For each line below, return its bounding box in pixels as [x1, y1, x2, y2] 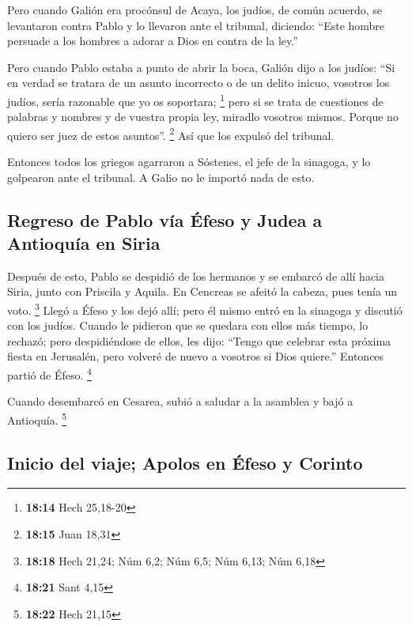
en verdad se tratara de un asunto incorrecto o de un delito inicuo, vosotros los [7, 74, 390, 91]
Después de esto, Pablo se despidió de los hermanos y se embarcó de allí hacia [7, 267, 385, 284]
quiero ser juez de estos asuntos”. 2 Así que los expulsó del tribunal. [7, 124, 335, 143]
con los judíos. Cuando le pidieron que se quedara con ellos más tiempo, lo [7, 317, 369, 334]
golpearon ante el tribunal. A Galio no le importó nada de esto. [7, 168, 315, 185]
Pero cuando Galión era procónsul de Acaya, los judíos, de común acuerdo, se [7, 2, 383, 17]
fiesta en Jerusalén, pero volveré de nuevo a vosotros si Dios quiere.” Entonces [7, 348, 384, 364]
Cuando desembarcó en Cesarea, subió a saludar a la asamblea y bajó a [7, 393, 353, 410]
